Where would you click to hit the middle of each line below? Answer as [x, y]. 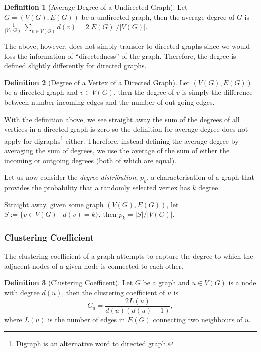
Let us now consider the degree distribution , [71, 177]
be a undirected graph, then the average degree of [158, 16]
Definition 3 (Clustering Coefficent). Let [69, 282]
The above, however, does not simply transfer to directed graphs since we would [127, 46]
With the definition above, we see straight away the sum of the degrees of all [122, 119]
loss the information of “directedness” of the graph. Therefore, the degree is [120, 55]
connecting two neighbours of [198, 319]
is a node [242, 282]
